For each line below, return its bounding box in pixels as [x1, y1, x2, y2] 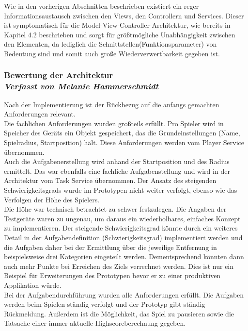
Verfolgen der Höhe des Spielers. [4, 194, 100, 204]
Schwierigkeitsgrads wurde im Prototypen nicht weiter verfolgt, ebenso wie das [4, 185, 237, 195]
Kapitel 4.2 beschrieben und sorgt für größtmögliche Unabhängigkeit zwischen [4, 29, 235, 39]
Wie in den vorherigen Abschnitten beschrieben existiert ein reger [4, 1, 199, 11]
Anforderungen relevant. [4, 109, 76, 119]
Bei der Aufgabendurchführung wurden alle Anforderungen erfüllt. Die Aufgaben [4, 289, 244, 299]
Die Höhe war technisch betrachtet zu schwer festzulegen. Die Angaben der [4, 204, 227, 214]
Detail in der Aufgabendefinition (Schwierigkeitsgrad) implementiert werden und [4, 232, 243, 243]
